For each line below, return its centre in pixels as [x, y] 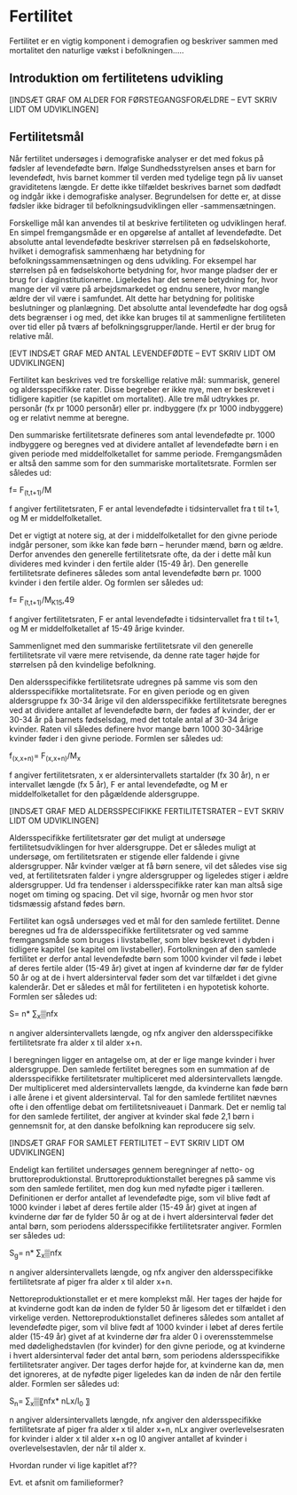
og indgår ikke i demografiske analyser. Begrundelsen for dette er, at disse [145, 196]
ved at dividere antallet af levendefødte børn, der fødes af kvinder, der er [142, 710]
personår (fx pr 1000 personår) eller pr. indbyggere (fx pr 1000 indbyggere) [146, 408]
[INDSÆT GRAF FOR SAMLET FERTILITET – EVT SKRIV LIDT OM [127, 1143]
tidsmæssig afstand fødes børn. [67, 904]
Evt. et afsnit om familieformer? [66, 1483]
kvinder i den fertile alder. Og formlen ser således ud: [106, 582]
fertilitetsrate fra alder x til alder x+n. [76, 1042]
